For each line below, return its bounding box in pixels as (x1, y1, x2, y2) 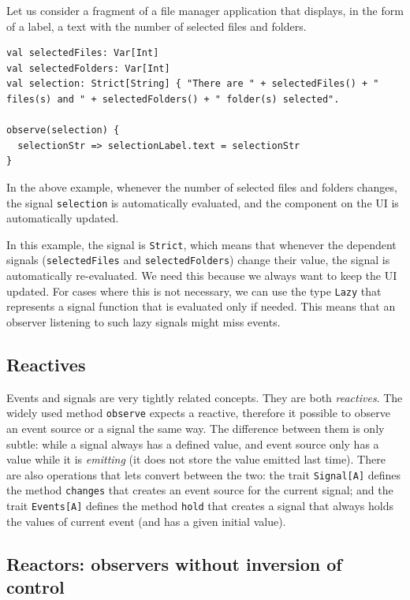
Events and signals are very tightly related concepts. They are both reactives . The (6, 389, 403, 405)
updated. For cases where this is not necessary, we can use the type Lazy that (6, 282, 382, 299)
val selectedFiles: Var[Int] (6, 47, 159, 59)
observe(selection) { (6, 125, 120, 136)
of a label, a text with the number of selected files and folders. (6, 17, 307, 34)
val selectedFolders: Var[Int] (6, 62, 170, 74)
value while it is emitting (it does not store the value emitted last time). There (6, 451, 386, 468)
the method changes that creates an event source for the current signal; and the (6, 482, 393, 498)
